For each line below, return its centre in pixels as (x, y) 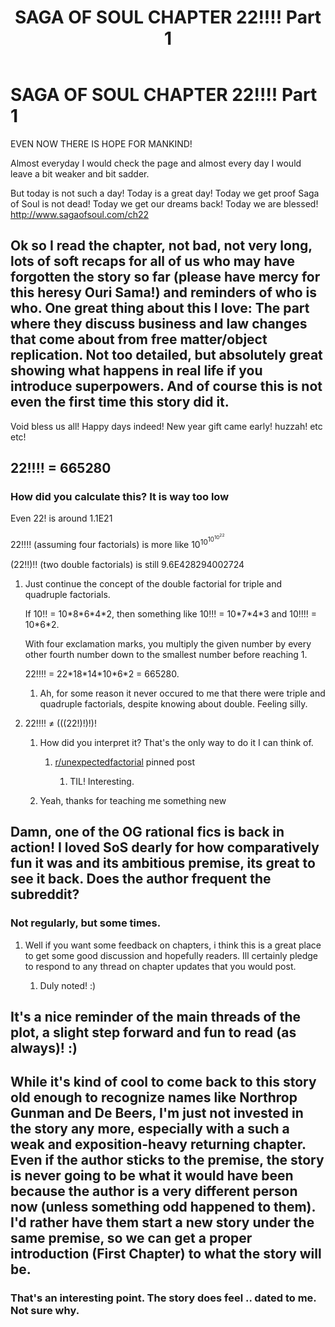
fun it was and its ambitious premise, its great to (163, 863)
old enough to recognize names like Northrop (154, 1097)
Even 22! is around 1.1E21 (61, 518)
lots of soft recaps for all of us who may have (153, 261)
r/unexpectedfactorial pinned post (124, 762)
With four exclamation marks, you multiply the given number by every (168, 643)
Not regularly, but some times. (86, 923)
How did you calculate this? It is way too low (120, 497)
